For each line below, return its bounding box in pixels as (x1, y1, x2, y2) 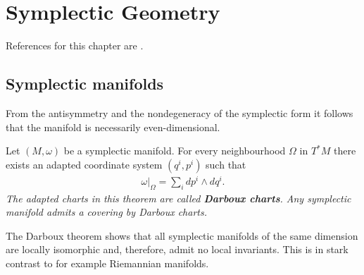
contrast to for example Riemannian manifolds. (6, 255, 209, 270)
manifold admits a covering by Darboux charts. (6, 204, 207, 219)
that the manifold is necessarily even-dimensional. (6, 119, 220, 134)
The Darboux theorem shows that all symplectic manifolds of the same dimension (6, 228, 358, 243)
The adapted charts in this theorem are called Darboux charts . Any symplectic (6, 190, 351, 205)
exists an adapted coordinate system (6, 157, 163, 171)
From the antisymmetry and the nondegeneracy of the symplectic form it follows (6, 105, 353, 120)
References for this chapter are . (6, 38, 144, 53)
